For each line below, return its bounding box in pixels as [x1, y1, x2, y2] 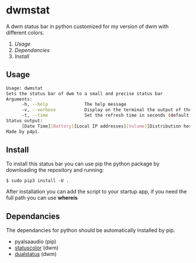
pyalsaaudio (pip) [14, 238, 57, 245]
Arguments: [6, 96, 33, 102]
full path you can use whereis [6, 194, 78, 202]
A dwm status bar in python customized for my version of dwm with [6, 23, 169, 30]
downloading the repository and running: [6, 167, 104, 174]
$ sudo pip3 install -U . [6, 178, 69, 184]
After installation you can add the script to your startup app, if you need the [6, 188, 187, 195]
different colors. [6, 29, 45, 36]
